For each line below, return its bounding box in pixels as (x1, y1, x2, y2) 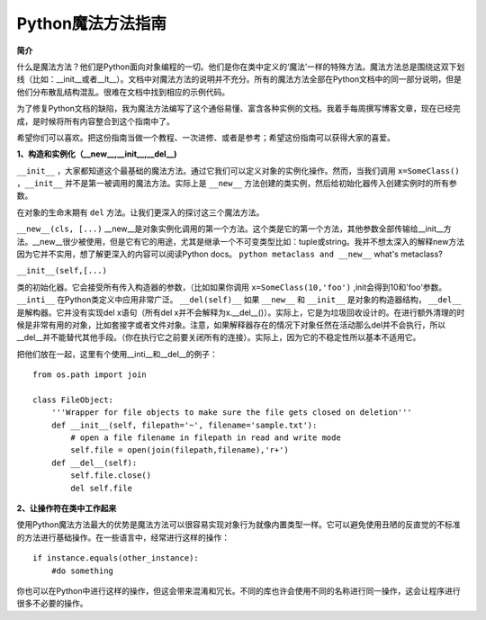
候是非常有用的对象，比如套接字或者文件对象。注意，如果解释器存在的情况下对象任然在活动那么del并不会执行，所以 (16, 319, 446, 330)
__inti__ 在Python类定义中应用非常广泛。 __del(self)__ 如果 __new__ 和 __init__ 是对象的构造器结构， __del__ (16, 294, 463, 305)
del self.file (70, 482, 133, 493)
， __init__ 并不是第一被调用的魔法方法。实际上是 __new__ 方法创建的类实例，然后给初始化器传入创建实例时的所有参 (16, 178, 458, 189)
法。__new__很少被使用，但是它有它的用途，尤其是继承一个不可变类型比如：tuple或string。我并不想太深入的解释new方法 (16, 236, 465, 247)
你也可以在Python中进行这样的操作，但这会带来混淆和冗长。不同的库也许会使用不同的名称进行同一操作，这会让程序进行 (16, 586, 461, 596)
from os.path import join (32, 370, 148, 380)
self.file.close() (70, 471, 152, 481)
